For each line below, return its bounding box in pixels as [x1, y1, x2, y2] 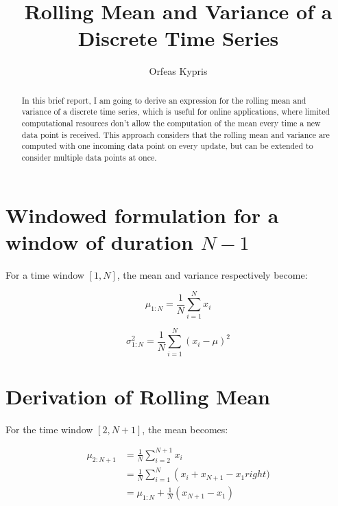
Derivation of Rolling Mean [5, 382, 270, 410]
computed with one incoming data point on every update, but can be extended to [21, 140, 313, 152]
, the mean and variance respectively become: [117, 267, 308, 281]
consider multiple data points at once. [21, 151, 157, 163]
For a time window [5, 267, 84, 281]
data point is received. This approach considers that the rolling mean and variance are [21, 128, 330, 140]
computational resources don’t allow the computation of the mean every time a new [21, 117, 321, 129]
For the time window [5, 422, 93, 436]
